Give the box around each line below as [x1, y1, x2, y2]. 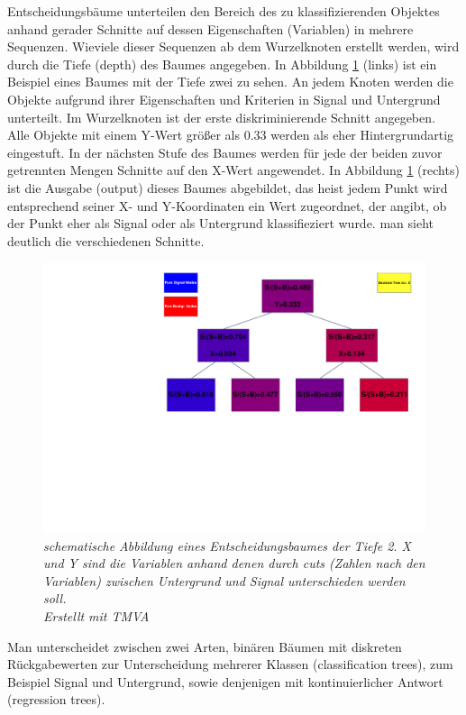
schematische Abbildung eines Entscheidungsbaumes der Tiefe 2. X [43, 536, 412, 555]
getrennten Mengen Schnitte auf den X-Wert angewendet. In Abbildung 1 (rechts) [7, 160, 460, 179]
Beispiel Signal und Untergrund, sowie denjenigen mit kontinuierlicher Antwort [7, 672, 443, 691]
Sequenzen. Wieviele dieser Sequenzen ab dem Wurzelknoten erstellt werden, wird [7, 37, 460, 56]
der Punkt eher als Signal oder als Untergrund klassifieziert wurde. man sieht [7, 214, 434, 233]
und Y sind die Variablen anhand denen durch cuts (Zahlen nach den [43, 554, 425, 573]
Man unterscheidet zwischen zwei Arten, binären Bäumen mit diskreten [7, 637, 402, 655]
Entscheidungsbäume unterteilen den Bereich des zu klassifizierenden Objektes [7, 2, 440, 20]
